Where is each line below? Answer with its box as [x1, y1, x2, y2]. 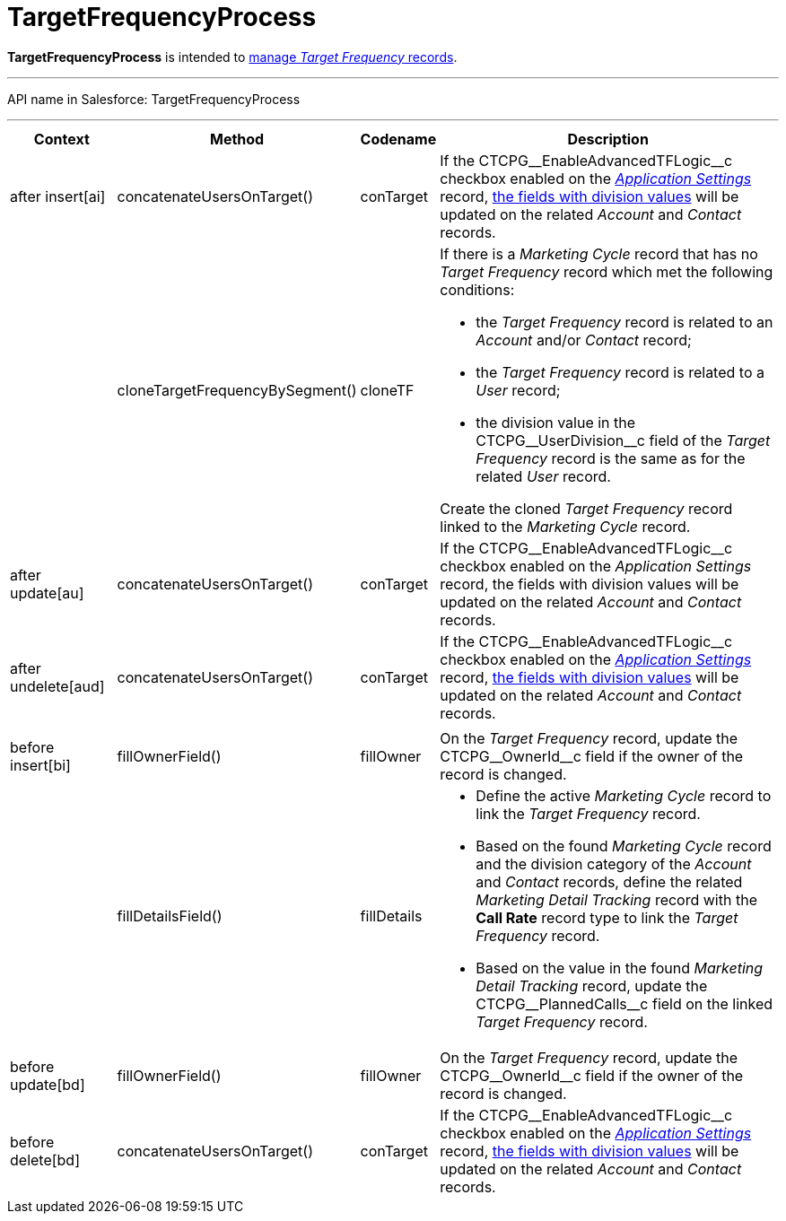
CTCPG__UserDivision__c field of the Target [476, 431, 771, 449]
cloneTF [360, 380, 415, 399]
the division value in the [476, 413, 636, 432]
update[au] [10, 583, 84, 602]
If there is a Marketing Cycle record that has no [440, 244, 758, 263]
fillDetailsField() [117, 906, 223, 925]
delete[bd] [10, 1150, 80, 1169]
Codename [360, 129, 437, 148]
